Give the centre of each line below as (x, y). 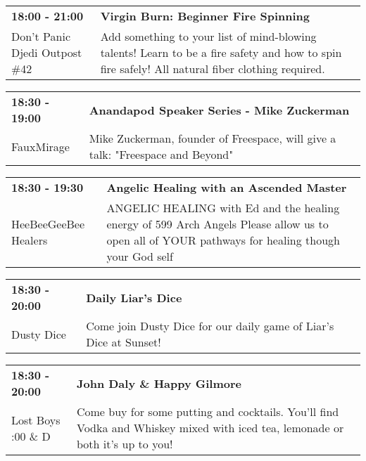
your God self (140, 256)
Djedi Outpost (47, 52)
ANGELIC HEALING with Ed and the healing (223, 208)
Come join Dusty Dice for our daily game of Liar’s (210, 326)
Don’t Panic (41, 36)
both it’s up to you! (125, 444)
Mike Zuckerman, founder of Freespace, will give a (213, 138)
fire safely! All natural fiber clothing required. (213, 69)
